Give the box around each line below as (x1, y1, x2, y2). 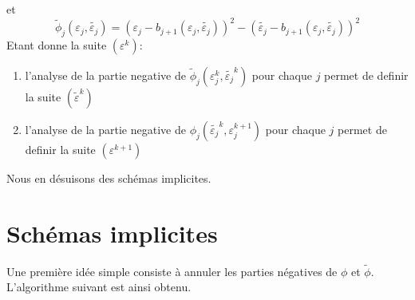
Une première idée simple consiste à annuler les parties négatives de (6, 262, 338, 279)
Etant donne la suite (6, 36, 107, 53)
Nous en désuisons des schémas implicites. (6, 169, 211, 186)
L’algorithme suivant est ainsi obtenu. (6, 278, 192, 295)
